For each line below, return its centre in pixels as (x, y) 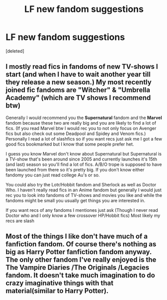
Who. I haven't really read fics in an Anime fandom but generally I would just (84, 190)
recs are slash (20, 221)
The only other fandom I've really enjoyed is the (81, 260)
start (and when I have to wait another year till (78, 75)
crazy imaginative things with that (60, 283)
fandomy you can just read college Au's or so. (53, 175)
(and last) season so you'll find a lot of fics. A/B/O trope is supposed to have (84, 164)
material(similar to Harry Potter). (57, 291)
